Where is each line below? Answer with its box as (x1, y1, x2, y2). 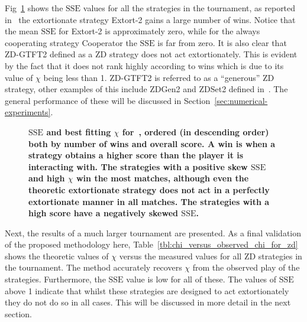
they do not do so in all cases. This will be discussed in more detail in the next (5, 296, 291, 308)
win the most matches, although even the (76, 172, 249, 184)
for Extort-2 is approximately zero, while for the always (59, 25, 260, 37)
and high (28, 172, 65, 184)
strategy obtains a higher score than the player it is (28, 149, 244, 161)
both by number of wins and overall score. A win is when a (28, 137, 276, 149)
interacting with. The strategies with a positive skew (28, 160, 248, 173)
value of (5, 71, 33, 83)
